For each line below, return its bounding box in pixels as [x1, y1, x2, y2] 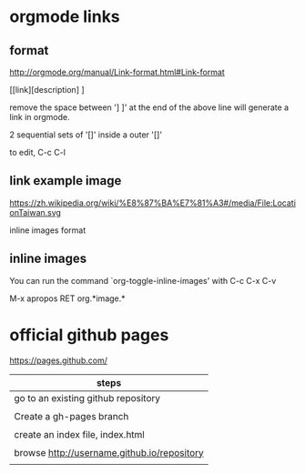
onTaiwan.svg [9, 207, 62, 217]
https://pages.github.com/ [9, 355, 107, 366]
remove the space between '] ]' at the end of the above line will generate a [9, 102, 290, 113]
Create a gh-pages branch [14, 409, 129, 422]
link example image [9, 173, 122, 188]
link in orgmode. [9, 112, 70, 122]
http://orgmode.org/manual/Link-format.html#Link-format [9, 66, 225, 77]
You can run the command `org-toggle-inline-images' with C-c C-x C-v [9, 275, 277, 286]
